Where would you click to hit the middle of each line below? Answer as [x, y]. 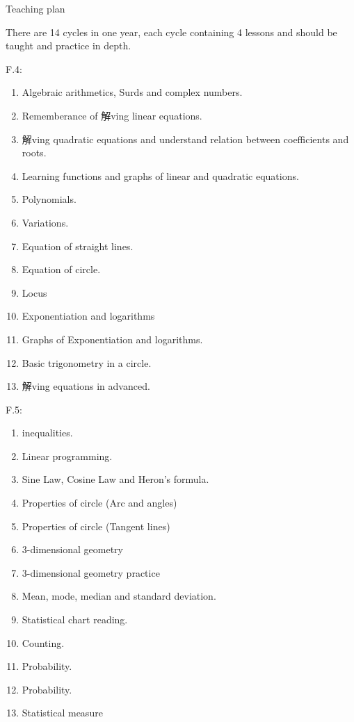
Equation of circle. [61, 269]
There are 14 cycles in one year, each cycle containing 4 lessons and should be [171, 32]
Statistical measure [62, 713]
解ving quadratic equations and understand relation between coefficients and [185, 139]
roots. [34, 153]
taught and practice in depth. [69, 46]
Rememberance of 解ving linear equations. [112, 115]
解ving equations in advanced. [86, 386]
